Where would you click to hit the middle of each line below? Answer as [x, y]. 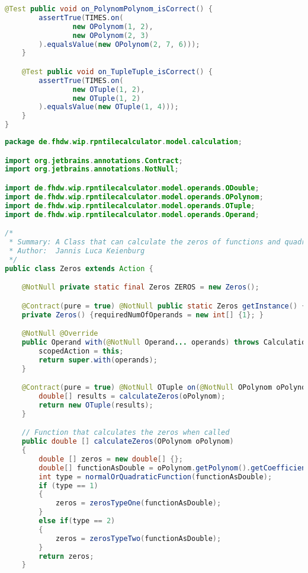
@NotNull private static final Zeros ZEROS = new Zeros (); [140, 287]
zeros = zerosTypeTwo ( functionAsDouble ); [138, 538]
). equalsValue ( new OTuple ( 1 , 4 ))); [109, 107]
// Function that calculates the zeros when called [126, 433]
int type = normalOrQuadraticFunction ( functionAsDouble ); [155, 477]
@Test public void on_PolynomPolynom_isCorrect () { [109, 9]
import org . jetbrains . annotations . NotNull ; [92, 169]
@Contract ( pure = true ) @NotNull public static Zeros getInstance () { [164, 306]
